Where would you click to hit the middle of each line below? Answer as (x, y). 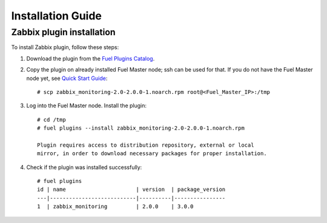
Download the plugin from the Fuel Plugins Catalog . (91, 58)
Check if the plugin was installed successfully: (84, 167)
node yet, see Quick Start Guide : (67, 78)
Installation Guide (57, 16)
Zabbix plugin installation (63, 32)
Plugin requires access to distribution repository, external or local (146, 145)
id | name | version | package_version (131, 190)
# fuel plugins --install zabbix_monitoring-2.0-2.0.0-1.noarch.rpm (141, 128)
